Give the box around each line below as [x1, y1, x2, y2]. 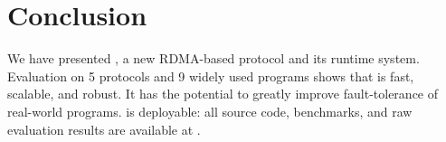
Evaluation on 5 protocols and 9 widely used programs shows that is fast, [7, 66, 414, 85]
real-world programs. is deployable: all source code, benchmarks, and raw [7, 101, 413, 120]
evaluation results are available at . [7, 119, 201, 138]
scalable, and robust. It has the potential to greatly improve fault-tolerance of [7, 84, 439, 103]
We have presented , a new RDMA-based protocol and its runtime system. [7, 49, 420, 68]
